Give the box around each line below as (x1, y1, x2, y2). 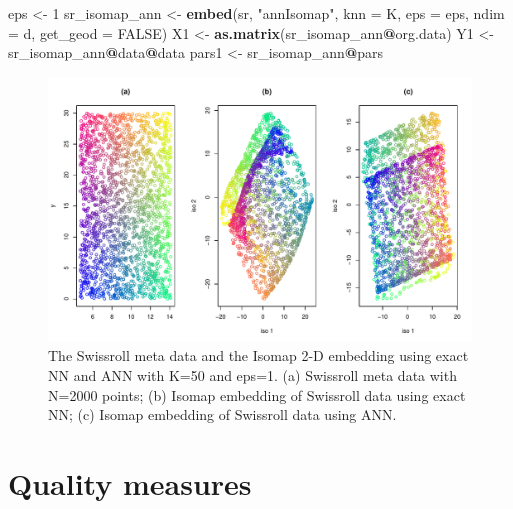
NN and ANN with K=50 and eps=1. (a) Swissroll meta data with (48, 364, 457, 385)
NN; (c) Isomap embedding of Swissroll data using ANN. (48, 404, 397, 425)
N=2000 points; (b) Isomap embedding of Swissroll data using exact (48, 384, 466, 405)
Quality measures (8, 462, 252, 503)
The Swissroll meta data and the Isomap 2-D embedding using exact (48, 345, 469, 366)
